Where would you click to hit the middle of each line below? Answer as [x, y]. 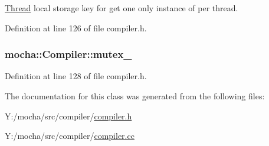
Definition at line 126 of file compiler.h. [76, 27]
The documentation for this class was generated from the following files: [135, 96]
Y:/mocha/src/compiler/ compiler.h [68, 116]
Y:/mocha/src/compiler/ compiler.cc [70, 136]
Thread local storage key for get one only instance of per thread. [122, 8]
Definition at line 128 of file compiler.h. [76, 76]
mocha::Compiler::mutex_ [68, 54]
